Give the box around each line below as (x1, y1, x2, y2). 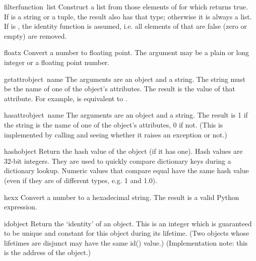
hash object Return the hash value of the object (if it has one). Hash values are (4, 146, 243, 156)
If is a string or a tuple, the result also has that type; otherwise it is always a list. (4, 11, 252, 21)
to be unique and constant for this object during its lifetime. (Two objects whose (4, 228, 249, 238)
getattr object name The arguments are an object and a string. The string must (4, 73, 246, 84)
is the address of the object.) (4, 247, 91, 258)
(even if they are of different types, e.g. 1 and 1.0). (4, 175, 157, 185)
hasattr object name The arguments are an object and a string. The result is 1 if (4, 110, 248, 120)
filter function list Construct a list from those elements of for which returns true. (4, 1, 248, 11)
